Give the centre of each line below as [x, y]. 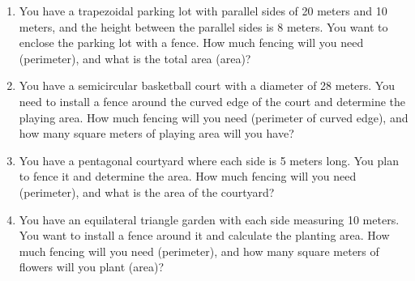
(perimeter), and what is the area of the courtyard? [147, 192]
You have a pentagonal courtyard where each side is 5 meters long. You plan [209, 160]
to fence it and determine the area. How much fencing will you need [188, 176]
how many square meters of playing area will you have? [156, 133]
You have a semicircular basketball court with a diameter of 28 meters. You [207, 85]
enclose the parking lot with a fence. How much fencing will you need [191, 43]
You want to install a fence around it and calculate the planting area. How [204, 235]
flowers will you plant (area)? [92, 267]
